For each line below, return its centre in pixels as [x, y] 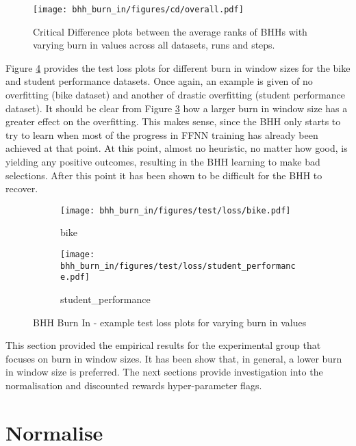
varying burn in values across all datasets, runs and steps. [154, 45]
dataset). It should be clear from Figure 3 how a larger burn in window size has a [177, 108]
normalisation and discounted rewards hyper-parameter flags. [134, 385]
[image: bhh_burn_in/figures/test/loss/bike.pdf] [176, 210]
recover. [22, 188]
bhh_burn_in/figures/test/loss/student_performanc [178, 266]
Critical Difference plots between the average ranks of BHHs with [170, 31]
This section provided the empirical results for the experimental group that [163, 345]
